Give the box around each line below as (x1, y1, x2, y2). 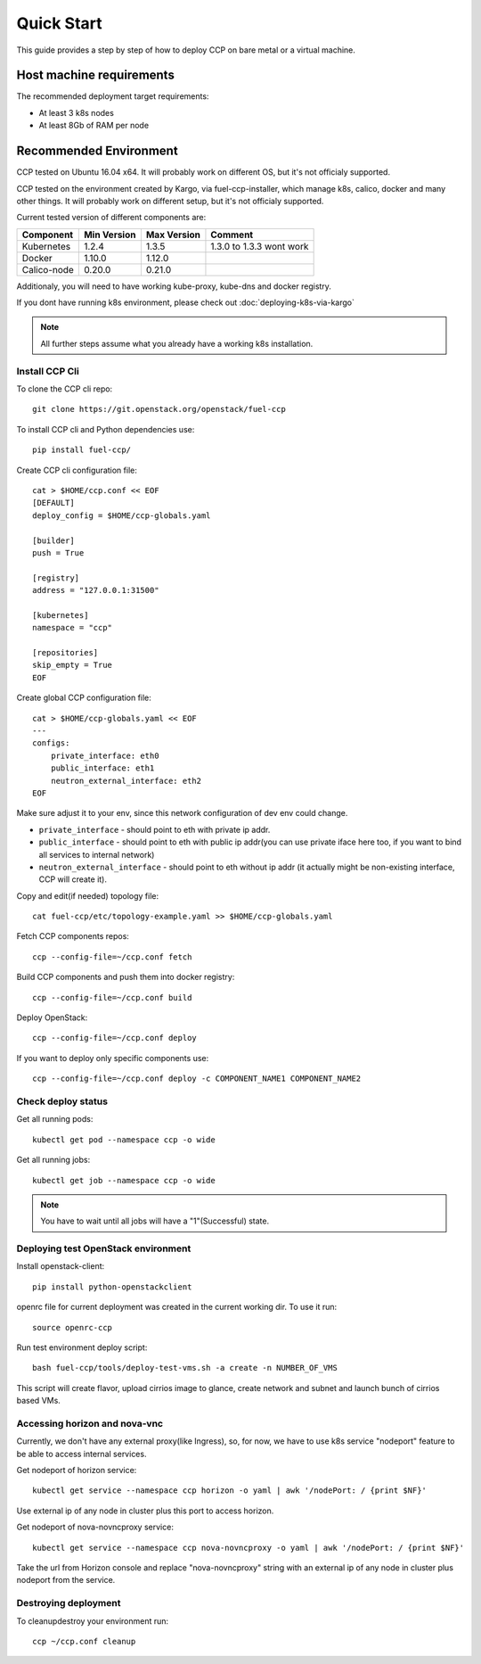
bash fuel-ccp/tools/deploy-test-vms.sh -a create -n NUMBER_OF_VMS (32, 1363, 338, 1373)
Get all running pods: (16, 1114, 94, 1124)
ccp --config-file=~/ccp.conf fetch (32, 951, 192, 962)
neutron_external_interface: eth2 (50, 776, 202, 786)
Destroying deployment (16, 1597, 121, 1610)
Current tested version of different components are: (16, 212, 207, 223)
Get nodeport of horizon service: (16, 1465, 137, 1476)
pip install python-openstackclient (32, 1281, 192, 1292)
